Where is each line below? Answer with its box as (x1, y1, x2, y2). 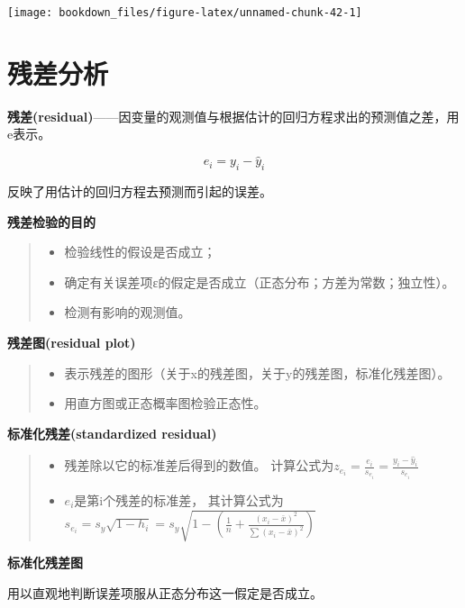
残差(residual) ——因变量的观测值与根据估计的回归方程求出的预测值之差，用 (7, 106, 460, 125)
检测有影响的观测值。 (64, 303, 191, 322)
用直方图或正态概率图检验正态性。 (64, 394, 267, 413)
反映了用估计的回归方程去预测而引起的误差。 (7, 181, 272, 200)
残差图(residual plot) (7, 332, 136, 351)
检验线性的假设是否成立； (64, 242, 216, 261)
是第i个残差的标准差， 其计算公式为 (74, 490, 284, 509)
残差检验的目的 (7, 212, 96, 231)
